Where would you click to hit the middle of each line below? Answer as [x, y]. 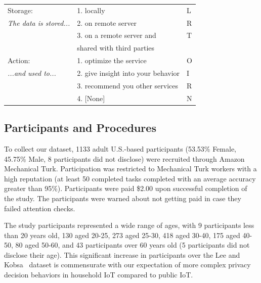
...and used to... [32, 73]
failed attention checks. [40, 208]
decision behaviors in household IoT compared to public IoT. [99, 275]
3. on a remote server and [117, 35]
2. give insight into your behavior [128, 73]
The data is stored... [39, 22]
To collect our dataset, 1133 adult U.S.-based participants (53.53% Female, [120, 148]
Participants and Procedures [80, 128]
